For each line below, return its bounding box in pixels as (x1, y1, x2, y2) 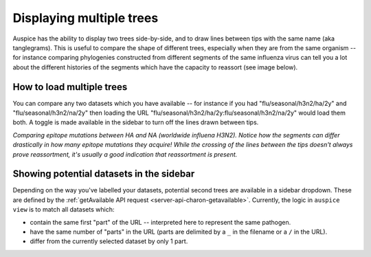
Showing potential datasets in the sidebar (12, 168, 195, 180)
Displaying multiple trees (12, 10, 159, 25)
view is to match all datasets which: (12, 205, 115, 214)
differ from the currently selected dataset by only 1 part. (30, 237, 188, 245)
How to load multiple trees (12, 81, 128, 93)
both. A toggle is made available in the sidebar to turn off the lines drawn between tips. (12, 118, 259, 126)
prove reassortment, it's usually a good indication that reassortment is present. (12, 150, 238, 158)
